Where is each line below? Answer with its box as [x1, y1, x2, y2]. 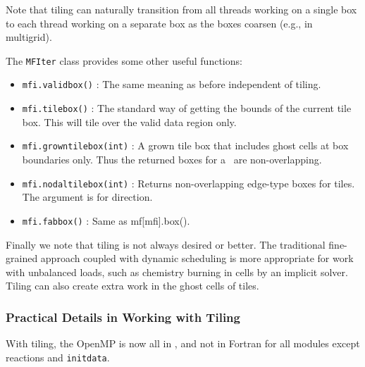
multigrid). [6, 30, 52, 44]
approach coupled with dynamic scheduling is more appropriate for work [40, 251, 354, 266]
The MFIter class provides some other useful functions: [6, 53, 242, 68]
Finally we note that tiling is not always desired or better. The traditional [6, 237, 326, 251]
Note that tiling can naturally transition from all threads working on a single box [6, 2, 357, 16]
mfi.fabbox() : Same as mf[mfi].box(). [22, 213, 190, 228]
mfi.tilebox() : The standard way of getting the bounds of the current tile [22, 101, 352, 116]
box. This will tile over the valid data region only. [22, 114, 237, 129]
